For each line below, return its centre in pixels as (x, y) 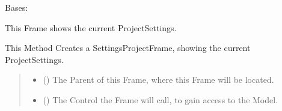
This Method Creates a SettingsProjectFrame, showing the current (128, 48)
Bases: (17, 7)
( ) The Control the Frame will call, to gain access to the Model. (161, 99)
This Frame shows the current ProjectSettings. (91, 27)
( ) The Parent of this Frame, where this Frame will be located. (158, 79)
